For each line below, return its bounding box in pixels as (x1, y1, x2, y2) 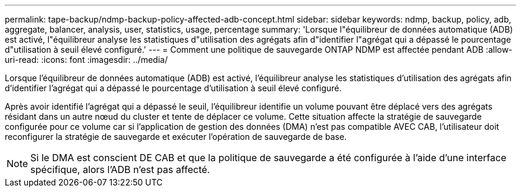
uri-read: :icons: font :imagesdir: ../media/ (5, 55, 168, 65)
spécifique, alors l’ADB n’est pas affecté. (30, 164, 210, 175)
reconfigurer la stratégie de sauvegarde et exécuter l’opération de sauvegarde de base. (5, 132, 347, 142)
